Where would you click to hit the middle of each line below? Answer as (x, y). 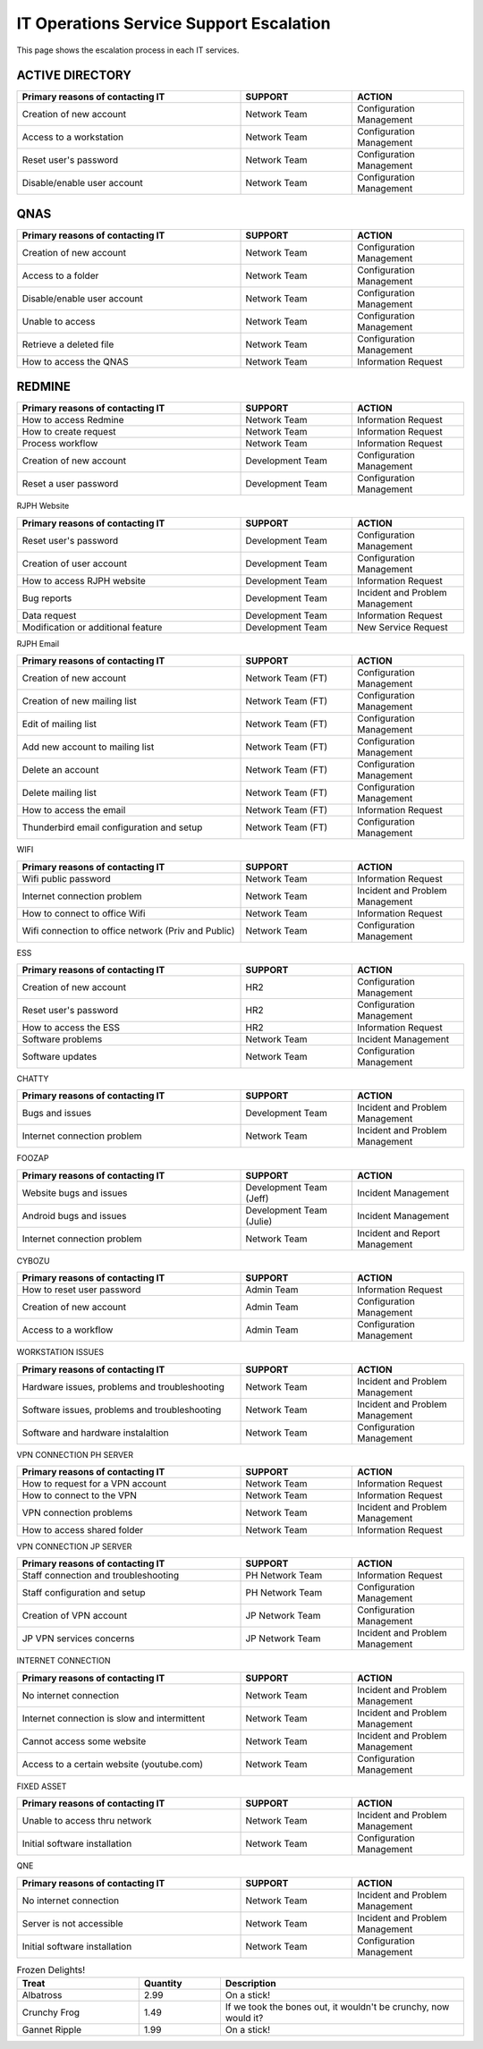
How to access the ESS (71, 1028)
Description (250, 1983)
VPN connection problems (77, 1513)
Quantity (163, 1983)
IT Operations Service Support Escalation (174, 23)
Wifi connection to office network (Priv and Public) (128, 930)
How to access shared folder (83, 1530)
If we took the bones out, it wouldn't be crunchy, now (337, 2006)
